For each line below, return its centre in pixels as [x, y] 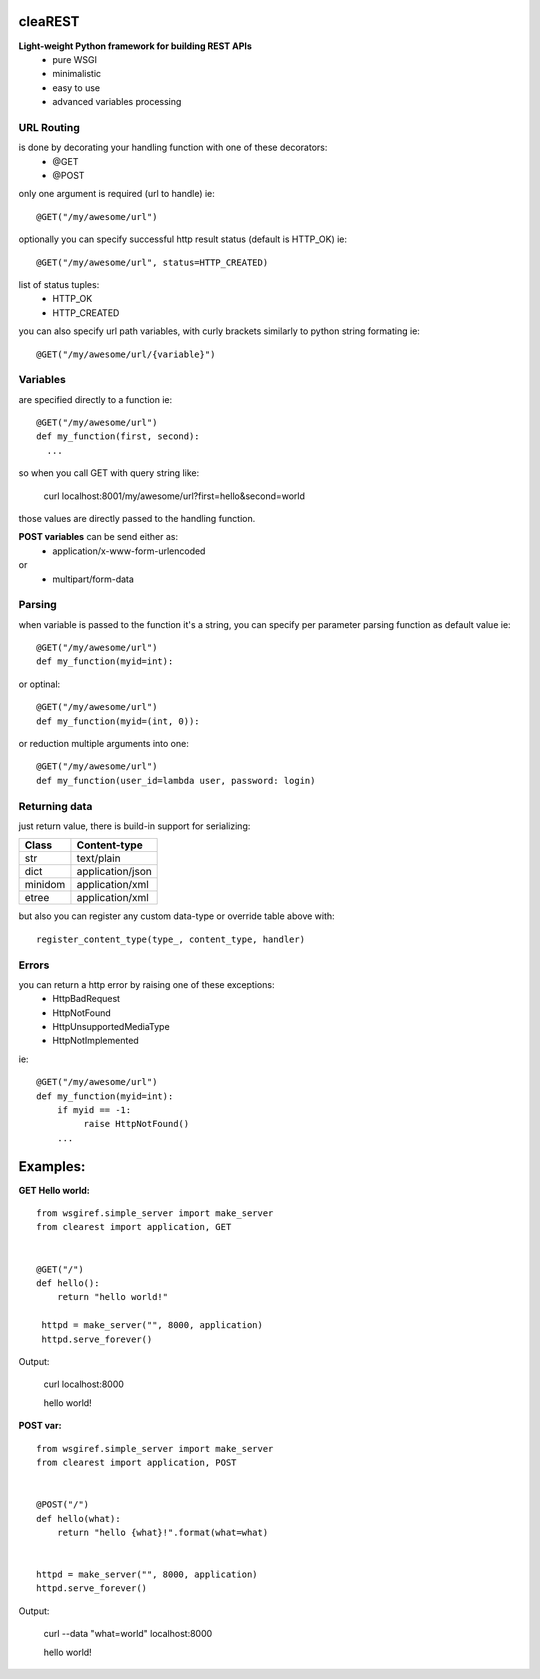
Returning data [55, 806]
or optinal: [39, 684]
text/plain [98, 858]
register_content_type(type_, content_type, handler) [170, 939]
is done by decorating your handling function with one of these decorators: [173, 147]
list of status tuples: [59, 284]
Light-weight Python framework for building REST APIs [135, 46]
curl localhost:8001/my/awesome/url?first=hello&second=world [174, 496]
